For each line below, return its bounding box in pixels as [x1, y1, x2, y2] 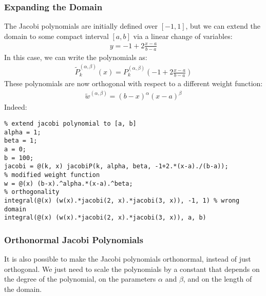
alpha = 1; [4, 128, 41, 136]
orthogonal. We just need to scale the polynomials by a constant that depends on [4, 263, 260, 274]
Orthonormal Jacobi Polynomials [4, 233, 143, 246]
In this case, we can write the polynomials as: [4, 51, 147, 62]
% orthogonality [4, 188, 60, 196]
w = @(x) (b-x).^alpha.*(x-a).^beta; [4, 180, 133, 187]
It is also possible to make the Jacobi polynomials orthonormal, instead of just [4, 253, 251, 264]
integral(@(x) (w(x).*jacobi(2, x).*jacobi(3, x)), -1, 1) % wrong [4, 196, 240, 204]
